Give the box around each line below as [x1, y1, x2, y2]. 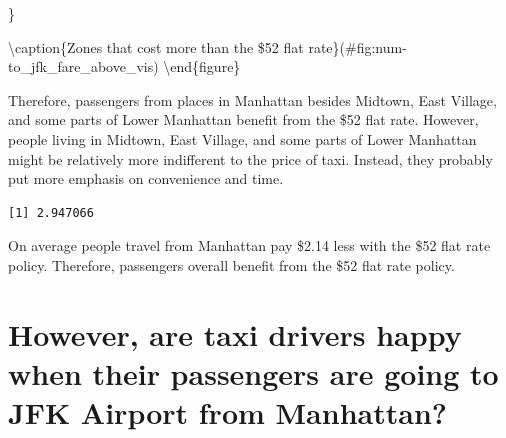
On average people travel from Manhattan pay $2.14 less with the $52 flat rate [8, 235, 491, 256]
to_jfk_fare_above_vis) [8, 56, 159, 77]
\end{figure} [163, 56, 241, 77]
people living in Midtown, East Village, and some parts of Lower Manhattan [8, 128, 477, 149]
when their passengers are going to [8, 352, 499, 393]
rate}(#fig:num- [308, 36, 407, 57]
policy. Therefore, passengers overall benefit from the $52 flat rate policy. [8, 254, 455, 275]
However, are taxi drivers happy [8, 313, 462, 354]
